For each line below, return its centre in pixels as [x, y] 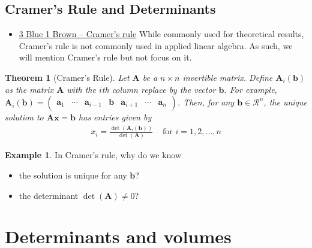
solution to [24, 117]
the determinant [49, 195]
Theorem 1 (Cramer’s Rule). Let [67, 77]
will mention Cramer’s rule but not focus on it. [105, 57]
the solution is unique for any [73, 175]
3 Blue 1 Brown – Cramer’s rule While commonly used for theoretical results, [161, 34]
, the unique [286, 102]
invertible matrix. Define [228, 77]
